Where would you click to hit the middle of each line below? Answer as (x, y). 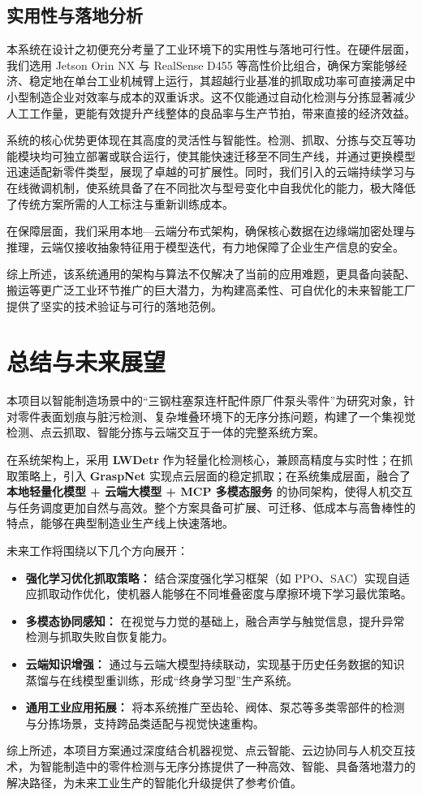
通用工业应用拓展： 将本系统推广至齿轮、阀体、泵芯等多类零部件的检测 (215, 707)
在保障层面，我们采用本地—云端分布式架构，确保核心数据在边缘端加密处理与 (211, 231)
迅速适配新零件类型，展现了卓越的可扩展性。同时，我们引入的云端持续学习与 (211, 172)
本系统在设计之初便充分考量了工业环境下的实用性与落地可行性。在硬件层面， (211, 49)
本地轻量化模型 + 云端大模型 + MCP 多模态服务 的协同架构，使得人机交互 (210, 491)
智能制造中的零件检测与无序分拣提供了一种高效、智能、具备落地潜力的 (228, 766)
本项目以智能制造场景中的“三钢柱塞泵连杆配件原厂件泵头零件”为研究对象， (205, 400)
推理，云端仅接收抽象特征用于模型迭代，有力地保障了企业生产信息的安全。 (205, 246)
